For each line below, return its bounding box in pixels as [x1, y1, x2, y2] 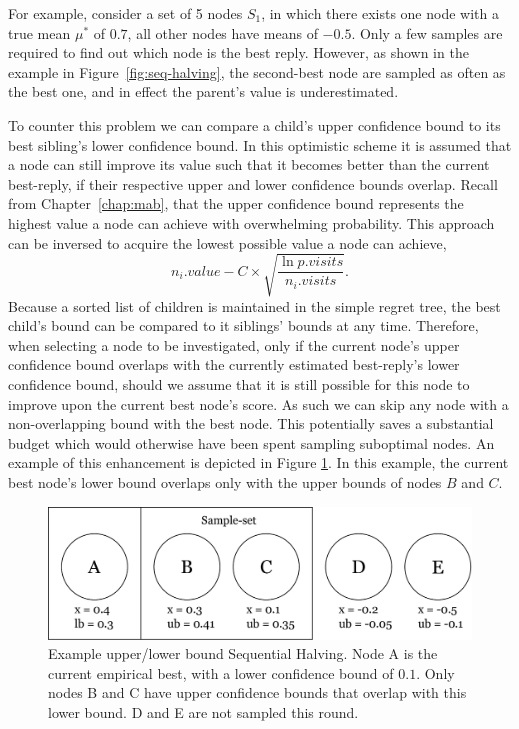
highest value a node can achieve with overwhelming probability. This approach [8, 212, 495, 233]
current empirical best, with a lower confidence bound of [48, 662, 394, 683]
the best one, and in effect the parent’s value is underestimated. [8, 81, 399, 102]
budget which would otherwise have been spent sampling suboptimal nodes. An [8, 432, 495, 453]
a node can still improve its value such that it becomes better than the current [8, 154, 490, 175]
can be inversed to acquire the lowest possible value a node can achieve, [8, 232, 447, 253]
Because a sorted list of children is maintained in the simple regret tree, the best [8, 295, 501, 316]
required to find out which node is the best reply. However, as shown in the [8, 42, 469, 63]
